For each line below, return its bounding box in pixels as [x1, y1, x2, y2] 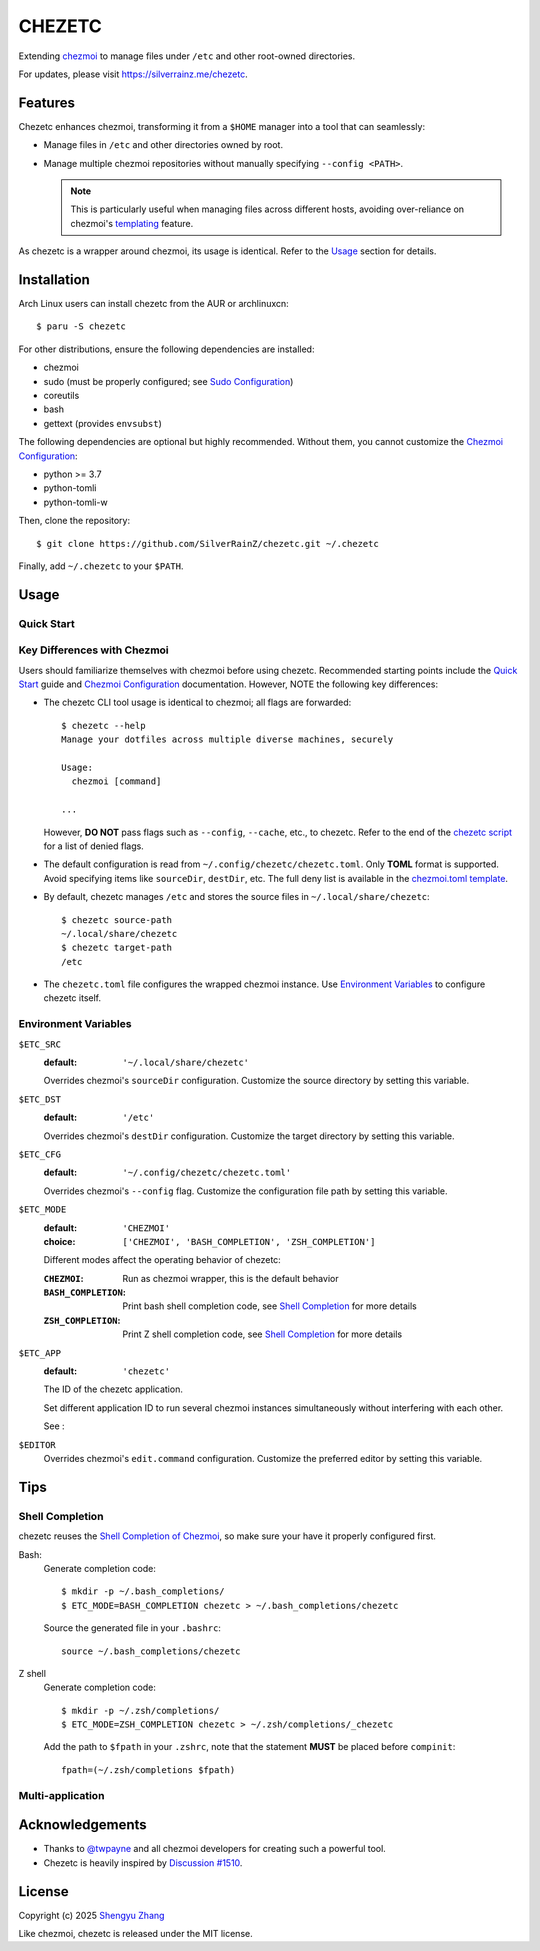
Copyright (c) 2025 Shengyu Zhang [18, 1909, 165, 1921]
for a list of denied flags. [43, 840, 144, 852]
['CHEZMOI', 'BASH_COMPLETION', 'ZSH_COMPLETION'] [122, 1236, 376, 1247]
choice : [43, 1235, 76, 1247]
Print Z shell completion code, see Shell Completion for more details [122, 1328, 403, 1340]
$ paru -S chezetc [36, 321, 127, 332]
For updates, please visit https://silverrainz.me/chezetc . [18, 68, 249, 80]
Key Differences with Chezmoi [18, 643, 169, 657]
